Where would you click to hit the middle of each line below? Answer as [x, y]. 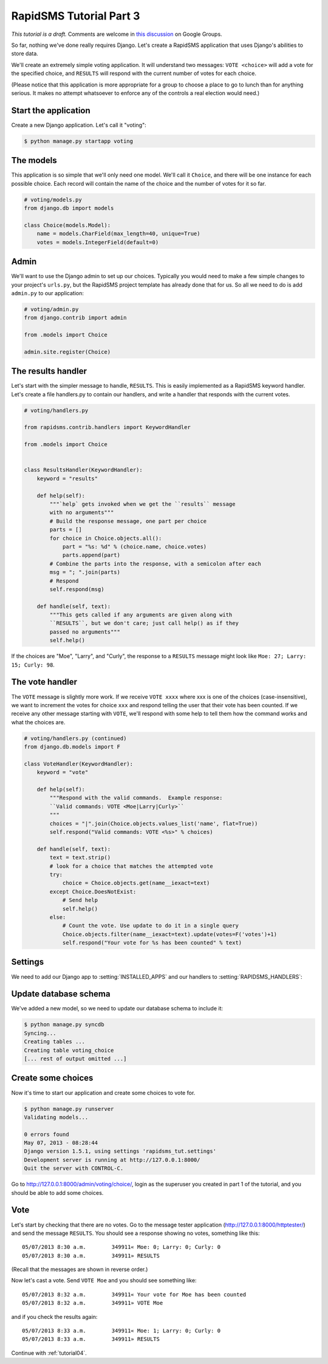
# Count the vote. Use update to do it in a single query [151, 926]
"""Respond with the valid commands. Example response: [136, 798]
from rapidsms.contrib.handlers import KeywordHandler [107, 427]
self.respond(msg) [77, 589]
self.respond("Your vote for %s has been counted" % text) [152, 943]
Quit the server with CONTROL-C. [74, 1168]
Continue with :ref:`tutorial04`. [49, 1353]
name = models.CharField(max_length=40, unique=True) [118, 234]
